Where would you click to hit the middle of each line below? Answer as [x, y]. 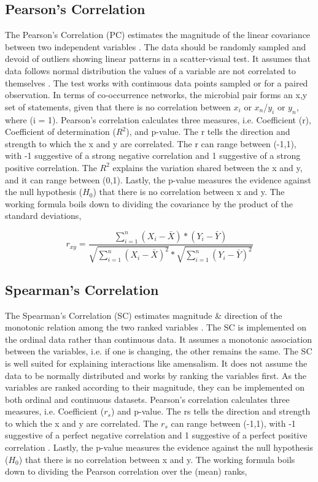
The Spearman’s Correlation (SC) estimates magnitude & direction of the [144, 315]
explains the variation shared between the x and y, [207, 167]
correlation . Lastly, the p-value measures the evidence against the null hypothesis [159, 447]
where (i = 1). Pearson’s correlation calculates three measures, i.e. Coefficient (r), [158, 119]
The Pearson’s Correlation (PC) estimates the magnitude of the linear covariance [158, 35]
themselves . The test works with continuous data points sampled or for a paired [157, 82]
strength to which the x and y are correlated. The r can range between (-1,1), [151, 143]
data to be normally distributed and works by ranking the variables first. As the [156, 375]
